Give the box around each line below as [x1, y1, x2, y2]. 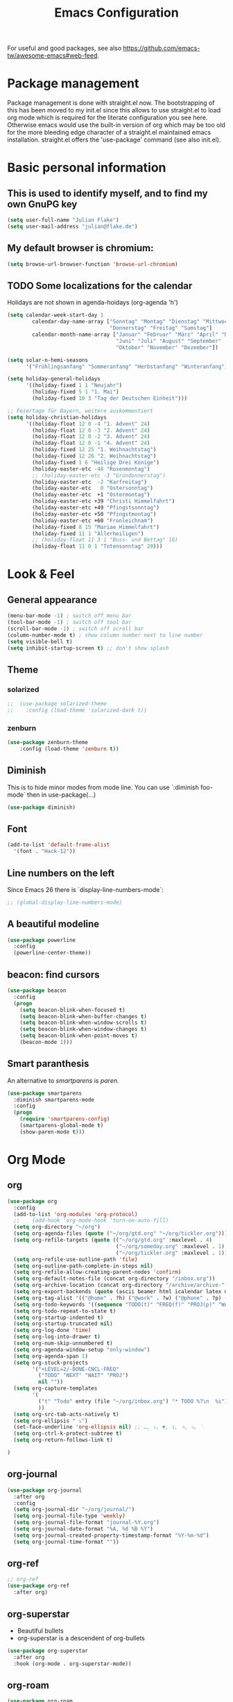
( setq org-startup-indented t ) [13, 1314, 104, 1321]
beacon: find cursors [7, 968, 100, 980]
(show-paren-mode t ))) [19, 1128, 85, 1136]
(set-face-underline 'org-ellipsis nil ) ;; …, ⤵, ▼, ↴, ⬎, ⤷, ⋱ [13, 1424, 206, 1431]
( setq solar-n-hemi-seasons [7, 356, 89, 364]
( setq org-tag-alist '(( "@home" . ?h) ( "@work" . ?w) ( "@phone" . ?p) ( [13, 1295, 228, 1301]
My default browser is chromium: [7, 242, 154, 254]
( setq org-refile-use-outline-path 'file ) [13, 1256, 138, 1263]
